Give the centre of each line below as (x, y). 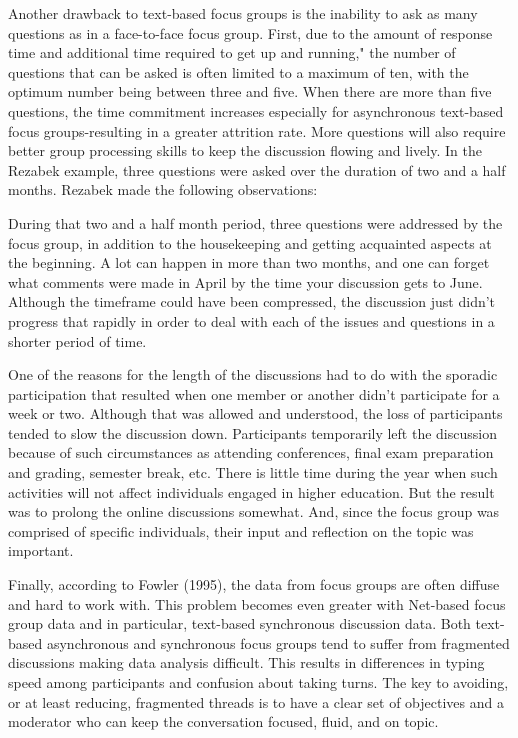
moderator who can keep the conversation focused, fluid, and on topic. (223, 721)
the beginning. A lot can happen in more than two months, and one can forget (249, 262)
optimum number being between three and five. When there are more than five (250, 91)
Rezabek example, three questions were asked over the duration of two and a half (257, 169)
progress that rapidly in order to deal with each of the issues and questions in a (251, 320)
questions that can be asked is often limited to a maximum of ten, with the (238, 71)
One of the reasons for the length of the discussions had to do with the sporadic (253, 374)
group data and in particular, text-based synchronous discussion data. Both (239, 623)
